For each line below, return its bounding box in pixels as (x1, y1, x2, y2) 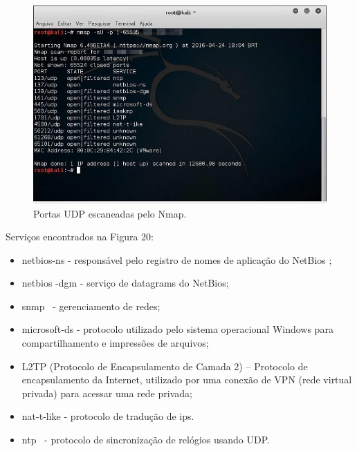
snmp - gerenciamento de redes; (21, 298, 161, 313)
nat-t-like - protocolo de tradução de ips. (21, 409, 194, 423)
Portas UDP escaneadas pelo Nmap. (33, 206, 187, 220)
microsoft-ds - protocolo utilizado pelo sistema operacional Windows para (21, 322, 333, 336)
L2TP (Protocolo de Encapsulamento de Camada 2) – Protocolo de (21, 358, 308, 373)
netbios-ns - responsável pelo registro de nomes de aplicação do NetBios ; (21, 252, 332, 267)
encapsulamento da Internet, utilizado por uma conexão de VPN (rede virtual (21, 372, 352, 387)
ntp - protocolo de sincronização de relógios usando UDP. (21, 432, 270, 447)
